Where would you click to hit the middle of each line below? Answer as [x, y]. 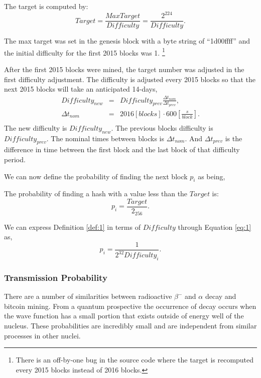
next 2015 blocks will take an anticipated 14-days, [81, 89]
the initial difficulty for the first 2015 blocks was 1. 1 [85, 52]
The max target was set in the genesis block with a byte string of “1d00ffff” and [127, 41]
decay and [221, 296]
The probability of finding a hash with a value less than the [96, 194]
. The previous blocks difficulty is [162, 127]
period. [15, 159]
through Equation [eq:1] [215, 227]
